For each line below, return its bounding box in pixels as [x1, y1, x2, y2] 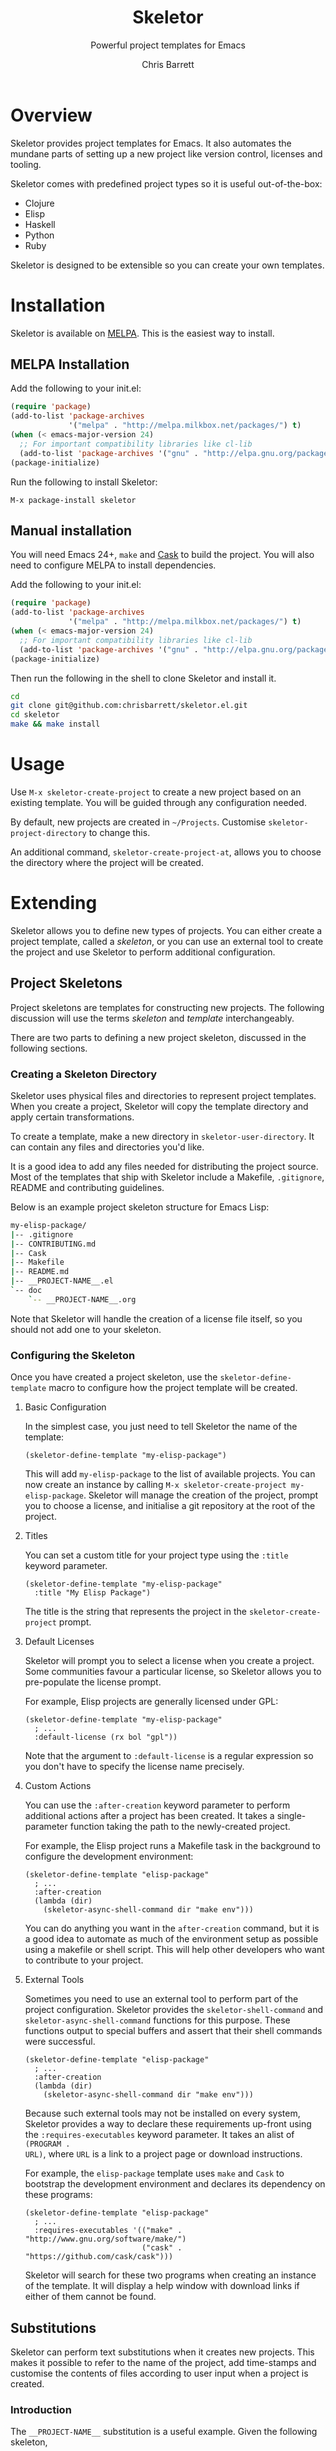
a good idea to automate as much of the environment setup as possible [24, 1933, 319, 1945]
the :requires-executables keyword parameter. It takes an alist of [24, 2129, 295, 2141]
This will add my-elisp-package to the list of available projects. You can [24, 1468, 316, 1480]
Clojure [24, 197, 55, 209]
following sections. [10, 1042, 88, 1054]
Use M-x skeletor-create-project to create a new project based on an [10, 786, 302, 798]
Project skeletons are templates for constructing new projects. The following [10, 1001, 325, 1013]
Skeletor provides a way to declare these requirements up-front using [24, 2118, 312, 2130]
